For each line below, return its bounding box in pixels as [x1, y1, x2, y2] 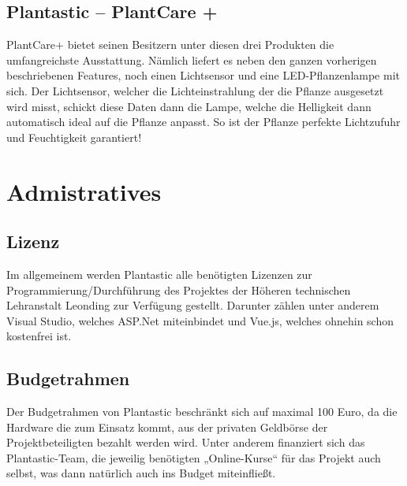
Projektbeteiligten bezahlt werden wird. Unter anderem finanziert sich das [6, 434, 365, 451]
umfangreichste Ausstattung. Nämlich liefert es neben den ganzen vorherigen [6, 51, 377, 68]
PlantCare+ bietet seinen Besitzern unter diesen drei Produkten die [6, 36, 334, 53]
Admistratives [6, 175, 162, 207]
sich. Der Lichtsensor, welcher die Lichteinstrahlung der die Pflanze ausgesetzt [6, 82, 384, 98]
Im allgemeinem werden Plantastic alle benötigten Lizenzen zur [6, 265, 312, 282]
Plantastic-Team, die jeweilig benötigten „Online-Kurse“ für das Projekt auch [6, 449, 381, 466]
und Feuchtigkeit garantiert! [6, 128, 142, 145]
